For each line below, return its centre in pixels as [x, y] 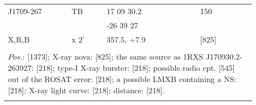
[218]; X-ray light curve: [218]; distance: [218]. [86, 90]
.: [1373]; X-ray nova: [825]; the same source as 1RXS [112, 56]
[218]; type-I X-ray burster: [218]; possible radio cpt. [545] [135, 68]
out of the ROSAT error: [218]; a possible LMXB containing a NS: [122, 79]
